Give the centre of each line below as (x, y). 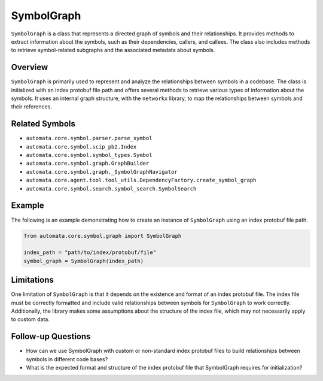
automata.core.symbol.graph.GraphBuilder (88, 164)
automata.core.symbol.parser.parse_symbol (89, 138)
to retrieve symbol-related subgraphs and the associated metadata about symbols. (113, 50)
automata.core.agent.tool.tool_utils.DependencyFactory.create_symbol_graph (141, 180)
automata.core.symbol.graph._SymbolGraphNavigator (102, 172)
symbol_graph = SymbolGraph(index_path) (83, 261)
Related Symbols (43, 124)
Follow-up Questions (51, 336)
